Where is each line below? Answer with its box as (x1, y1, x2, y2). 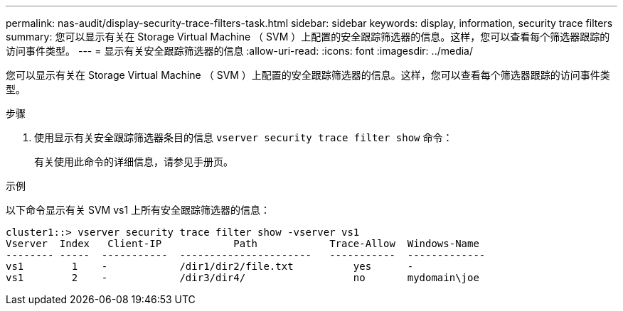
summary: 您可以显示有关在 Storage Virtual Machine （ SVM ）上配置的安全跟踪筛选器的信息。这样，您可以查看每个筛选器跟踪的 (6, 31, 610, 43)
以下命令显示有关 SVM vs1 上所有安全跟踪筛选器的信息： (6, 204, 271, 216)
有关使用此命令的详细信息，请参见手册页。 (34, 155, 233, 168)
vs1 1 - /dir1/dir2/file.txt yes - (6, 261, 414, 272)
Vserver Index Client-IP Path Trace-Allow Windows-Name (6, 238, 479, 249)
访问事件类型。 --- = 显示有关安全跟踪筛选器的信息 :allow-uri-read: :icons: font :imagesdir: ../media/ (6, 45, 474, 57)
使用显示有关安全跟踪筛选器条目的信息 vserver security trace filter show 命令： (34, 131, 453, 143)
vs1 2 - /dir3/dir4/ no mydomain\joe (6, 272, 479, 283)
